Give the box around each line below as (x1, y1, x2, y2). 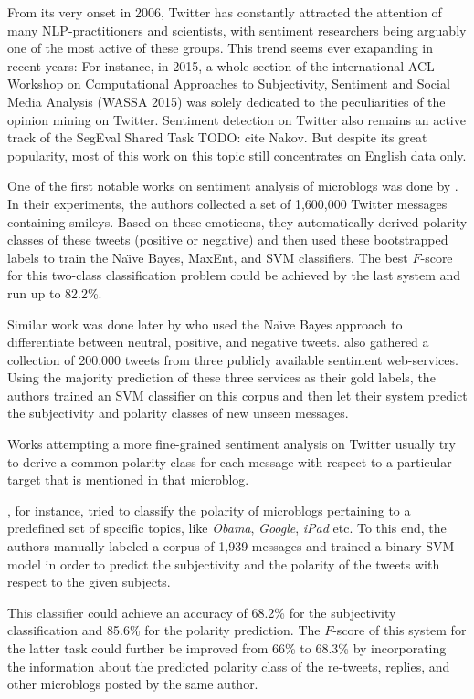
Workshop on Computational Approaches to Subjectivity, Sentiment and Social (7, 74, 450, 93)
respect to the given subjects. (7, 572, 171, 591)
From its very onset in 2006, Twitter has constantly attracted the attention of (7, 3, 442, 21)
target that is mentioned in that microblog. (7, 470, 249, 489)
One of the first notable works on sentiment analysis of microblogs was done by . (7, 176, 458, 195)
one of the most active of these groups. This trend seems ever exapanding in (7, 38, 434, 57)
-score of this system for (332, 621, 467, 640)
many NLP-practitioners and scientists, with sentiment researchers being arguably (7, 20, 467, 39)
